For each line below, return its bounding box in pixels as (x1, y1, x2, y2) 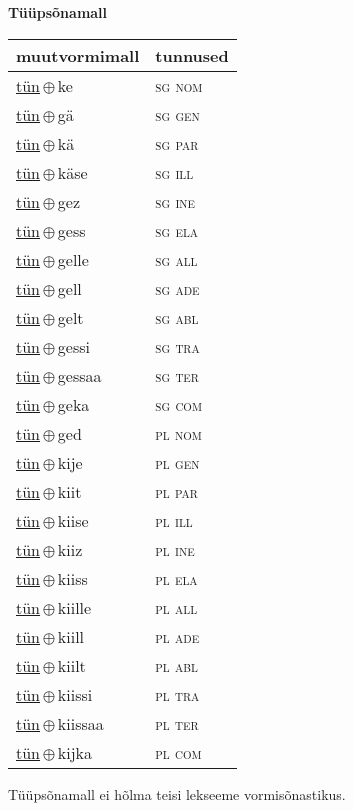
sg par (155, 131, 199, 155)
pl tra (155, 682, 200, 706)
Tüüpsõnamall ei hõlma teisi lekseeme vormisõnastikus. (8, 783, 346, 804)
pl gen (155, 450, 200, 474)
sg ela (155, 218, 199, 242)
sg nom (155, 73, 203, 97)
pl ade (155, 624, 200, 648)
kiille (57, 595, 92, 619)
